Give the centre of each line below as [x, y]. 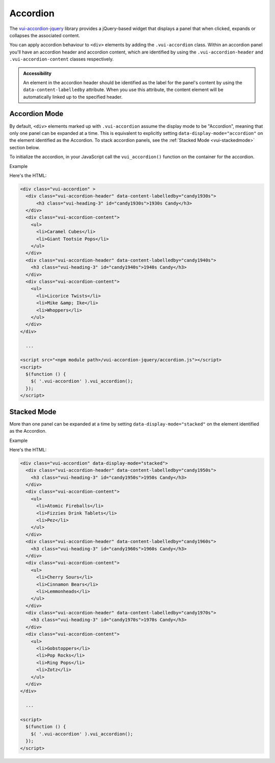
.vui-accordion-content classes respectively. [62, 59]
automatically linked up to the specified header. [73, 97]
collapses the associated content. [45, 35]
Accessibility [37, 73]
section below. [25, 147]
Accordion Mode [36, 114]
